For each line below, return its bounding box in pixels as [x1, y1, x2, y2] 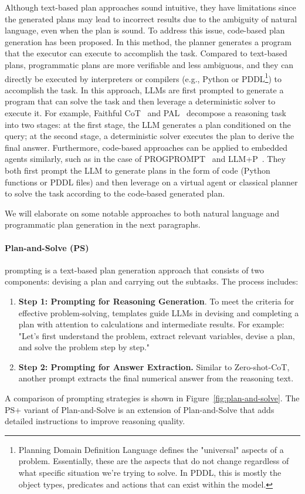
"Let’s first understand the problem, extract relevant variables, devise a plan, [18, 329, 295, 341]
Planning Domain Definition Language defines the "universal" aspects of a [18, 443, 284, 455]
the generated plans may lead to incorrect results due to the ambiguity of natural [5, 12, 297, 25]
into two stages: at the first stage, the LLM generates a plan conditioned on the [5, 118, 291, 130]
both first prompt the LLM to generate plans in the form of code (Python [5, 164, 270, 176]
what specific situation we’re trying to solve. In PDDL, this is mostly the [18, 466, 282, 479]
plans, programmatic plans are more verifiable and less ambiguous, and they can [5, 58, 294, 70]
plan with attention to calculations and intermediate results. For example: [18, 318, 284, 330]
